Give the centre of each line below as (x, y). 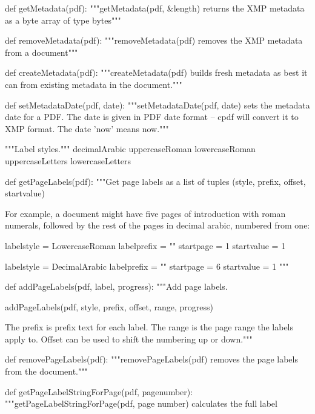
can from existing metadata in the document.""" (94, 84)
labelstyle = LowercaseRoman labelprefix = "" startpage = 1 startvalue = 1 (145, 245)
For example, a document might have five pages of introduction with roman (145, 213)
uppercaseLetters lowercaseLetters (68, 160)
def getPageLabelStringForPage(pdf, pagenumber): (99, 391)
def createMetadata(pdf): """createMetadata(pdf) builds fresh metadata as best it (156, 72)
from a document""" (41, 52)
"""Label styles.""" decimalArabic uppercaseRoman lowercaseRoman (130, 149)
